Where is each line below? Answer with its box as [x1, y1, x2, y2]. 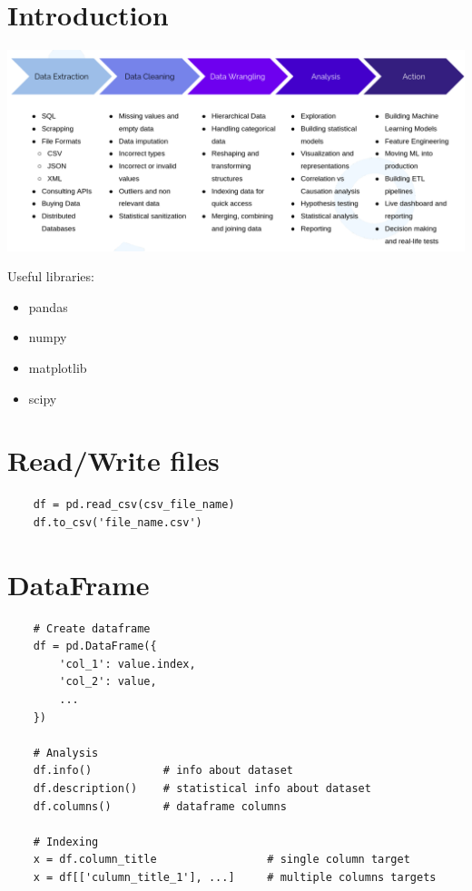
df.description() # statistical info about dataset [33, 781, 371, 795]
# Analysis [33, 746, 99, 759]
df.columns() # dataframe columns [33, 799, 287, 813]
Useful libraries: [7, 267, 94, 286]
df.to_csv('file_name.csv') [33, 515, 202, 529]
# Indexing [33, 835, 99, 848]
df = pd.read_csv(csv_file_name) [33, 498, 235, 512]
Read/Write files [7, 442, 220, 479]
